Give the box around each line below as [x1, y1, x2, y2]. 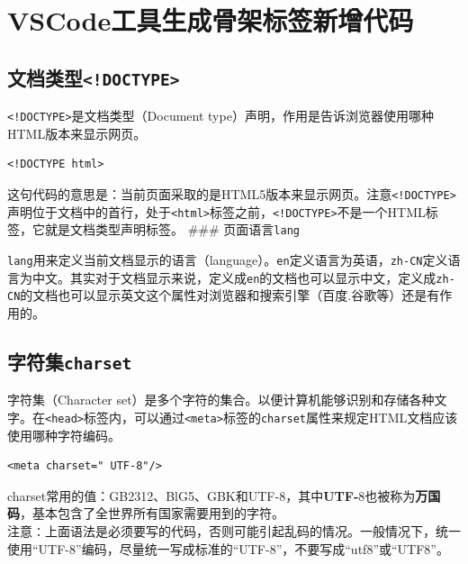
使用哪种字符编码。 [7, 425, 121, 444]
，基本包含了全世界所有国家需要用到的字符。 [20, 504, 284, 523]
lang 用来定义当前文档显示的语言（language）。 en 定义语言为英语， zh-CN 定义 [7, 250, 448, 268]
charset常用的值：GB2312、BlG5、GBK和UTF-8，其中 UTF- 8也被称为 [7, 486, 416, 505]
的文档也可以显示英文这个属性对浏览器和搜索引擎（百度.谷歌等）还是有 [20, 286, 440, 305]
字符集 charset [7, 347, 132, 375]
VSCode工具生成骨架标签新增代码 [7, 2, 414, 39]
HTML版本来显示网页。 [7, 123, 147, 142]
